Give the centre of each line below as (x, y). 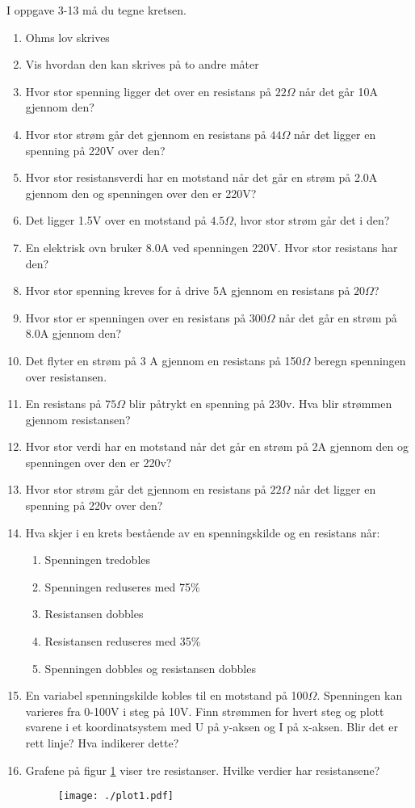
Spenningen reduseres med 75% (122, 586)
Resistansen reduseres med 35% (123, 641)
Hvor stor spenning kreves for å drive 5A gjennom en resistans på (188, 290)
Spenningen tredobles (98, 560)
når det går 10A (338, 91)
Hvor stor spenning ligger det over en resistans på (149, 91)
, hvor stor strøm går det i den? (312, 220)
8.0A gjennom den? (73, 333)
